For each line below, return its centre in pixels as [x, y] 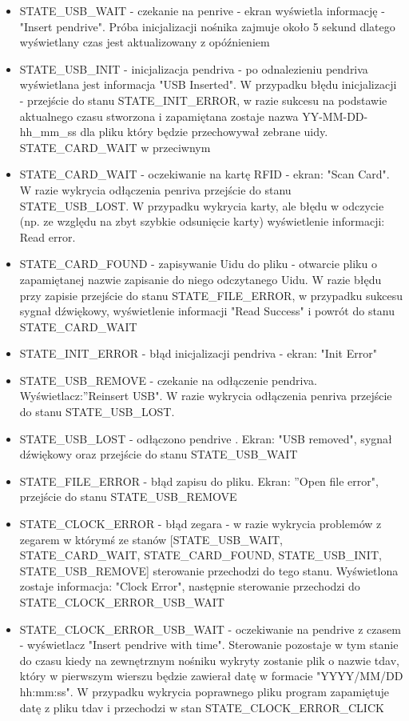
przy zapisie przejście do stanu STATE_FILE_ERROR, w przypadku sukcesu [211, 295]
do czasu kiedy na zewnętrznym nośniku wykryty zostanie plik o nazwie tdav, [209, 660]
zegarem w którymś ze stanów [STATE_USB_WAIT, [151, 539]
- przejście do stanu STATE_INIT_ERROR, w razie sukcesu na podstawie [203, 100]
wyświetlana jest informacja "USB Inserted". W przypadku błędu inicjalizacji [208, 84]
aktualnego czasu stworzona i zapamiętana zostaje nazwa [159, 116]
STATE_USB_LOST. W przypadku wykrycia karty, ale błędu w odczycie [202, 205]
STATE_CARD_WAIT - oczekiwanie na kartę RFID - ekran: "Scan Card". [204, 174]
